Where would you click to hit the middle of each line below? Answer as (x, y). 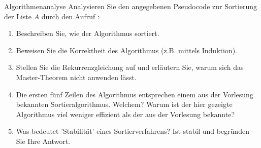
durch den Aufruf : (70, 16)
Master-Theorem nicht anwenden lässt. (76, 77)
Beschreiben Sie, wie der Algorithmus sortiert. (88, 33)
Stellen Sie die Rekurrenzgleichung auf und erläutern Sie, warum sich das (130, 67)
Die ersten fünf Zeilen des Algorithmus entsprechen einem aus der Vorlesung (135, 94)
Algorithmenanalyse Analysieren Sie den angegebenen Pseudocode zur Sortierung (131, 6)
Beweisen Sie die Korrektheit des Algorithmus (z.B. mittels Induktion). (126, 50)
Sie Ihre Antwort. (43, 141)
